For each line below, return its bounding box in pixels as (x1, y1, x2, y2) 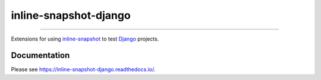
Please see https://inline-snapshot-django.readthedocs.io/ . (11, 66, 156, 73)
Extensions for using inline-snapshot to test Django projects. (11, 35, 159, 42)
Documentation (11, 51, 70, 61)
